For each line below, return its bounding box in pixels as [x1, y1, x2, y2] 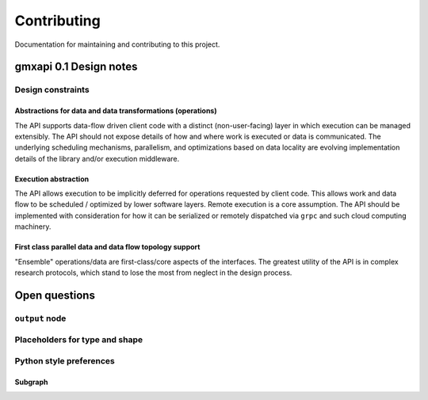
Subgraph [14, 377, 48, 387]
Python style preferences [14, 355, 115, 366]
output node [14, 313, 67, 324]
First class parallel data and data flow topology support [14, 242, 201, 252]
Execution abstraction [14, 174, 90, 184]
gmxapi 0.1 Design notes [14, 60, 138, 74]
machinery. [14, 222, 52, 231]
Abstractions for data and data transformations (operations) [14, 106, 217, 116]
